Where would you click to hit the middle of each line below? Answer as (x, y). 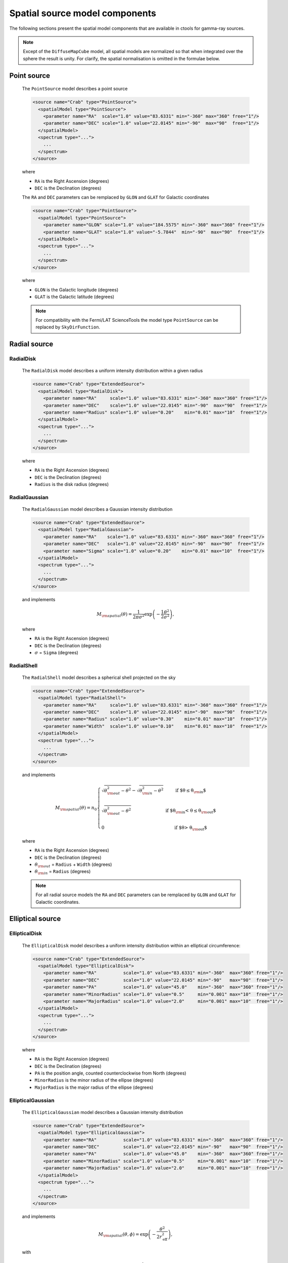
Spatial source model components (83, 13)
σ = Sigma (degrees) (56, 652)
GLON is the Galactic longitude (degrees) (77, 289)
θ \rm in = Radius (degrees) (63, 872)
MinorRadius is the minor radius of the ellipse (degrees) (94, 1080)
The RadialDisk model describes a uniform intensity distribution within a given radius (112, 371)
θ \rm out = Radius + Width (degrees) (73, 865)
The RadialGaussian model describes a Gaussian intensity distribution (97, 509)
